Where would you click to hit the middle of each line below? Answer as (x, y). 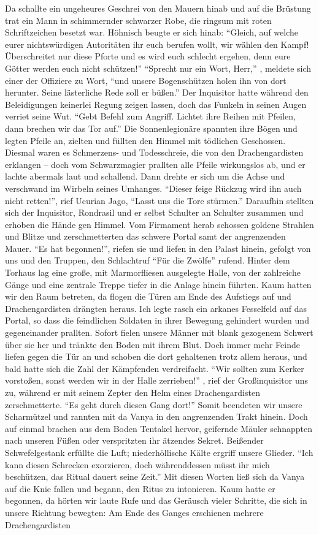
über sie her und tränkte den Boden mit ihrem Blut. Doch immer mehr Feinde (152, 344)
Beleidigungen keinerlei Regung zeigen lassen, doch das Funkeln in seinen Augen (156, 104)
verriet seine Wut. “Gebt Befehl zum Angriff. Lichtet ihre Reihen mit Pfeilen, (150, 116)
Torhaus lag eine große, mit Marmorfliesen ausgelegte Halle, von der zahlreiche (153, 272)
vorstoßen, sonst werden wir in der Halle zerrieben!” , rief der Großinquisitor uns (157, 380)
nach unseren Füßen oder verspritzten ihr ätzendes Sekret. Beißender (134, 440)
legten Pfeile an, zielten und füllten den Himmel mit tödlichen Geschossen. (145, 140)
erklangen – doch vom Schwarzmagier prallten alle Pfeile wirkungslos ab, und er (155, 164)
